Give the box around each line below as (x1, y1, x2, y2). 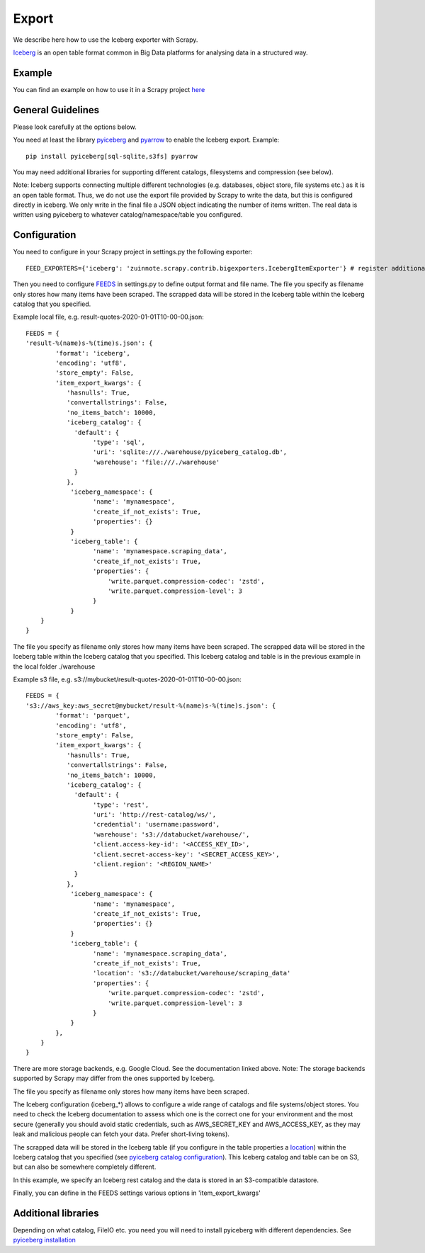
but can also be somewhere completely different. (13, 1162, 157, 1172)
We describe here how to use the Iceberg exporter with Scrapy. (13, 35, 198, 44)
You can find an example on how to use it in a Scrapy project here (13, 85, 205, 93)
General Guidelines (13, 103, 99, 116)
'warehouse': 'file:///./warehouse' (92, 458, 220, 466)
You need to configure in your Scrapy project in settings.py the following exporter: (13, 248, 253, 256)
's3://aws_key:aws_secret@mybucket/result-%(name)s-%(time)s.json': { (25, 701, 276, 710)
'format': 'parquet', (55, 712, 131, 720)
